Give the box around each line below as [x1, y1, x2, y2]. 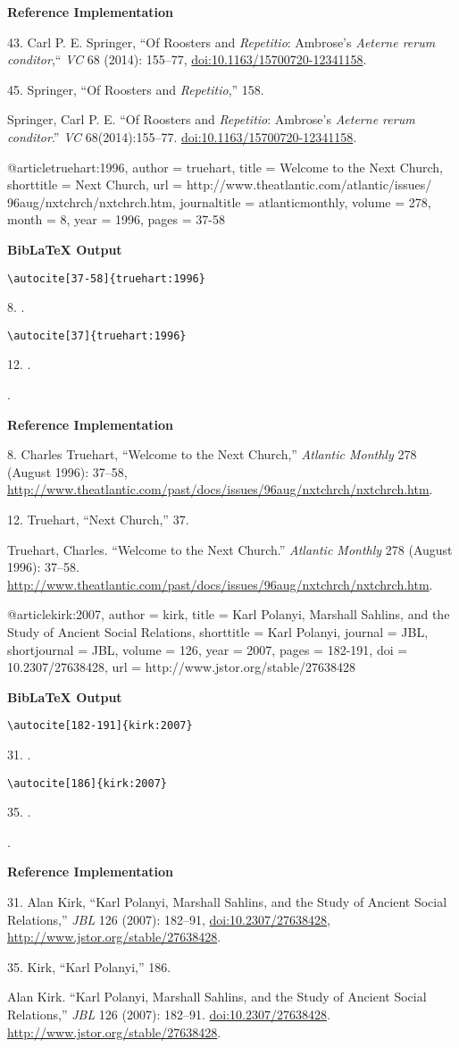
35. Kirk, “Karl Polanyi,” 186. [7, 957, 171, 976]
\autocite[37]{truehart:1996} [7, 329, 187, 342]
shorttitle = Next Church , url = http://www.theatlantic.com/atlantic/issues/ [7, 175, 432, 194]
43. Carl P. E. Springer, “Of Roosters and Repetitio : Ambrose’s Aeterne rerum [7, 32, 436, 51]
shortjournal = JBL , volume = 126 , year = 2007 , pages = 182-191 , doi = [7, 640, 408, 658]
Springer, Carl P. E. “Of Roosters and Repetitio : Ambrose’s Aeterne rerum [7, 110, 415, 129]
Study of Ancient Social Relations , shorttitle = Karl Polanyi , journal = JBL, [7, 622, 429, 641]
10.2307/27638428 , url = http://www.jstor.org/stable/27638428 [7, 658, 355, 676]
